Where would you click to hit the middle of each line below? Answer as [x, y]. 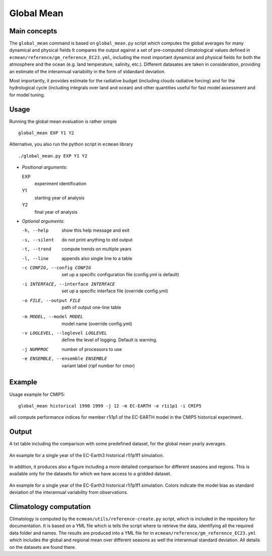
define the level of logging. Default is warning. [110, 340]
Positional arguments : [45, 167]
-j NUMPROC [35, 349]
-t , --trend [37, 249]
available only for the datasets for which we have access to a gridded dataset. [90, 474]
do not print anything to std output [97, 239]
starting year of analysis [60, 197]
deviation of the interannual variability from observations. [69, 492]
